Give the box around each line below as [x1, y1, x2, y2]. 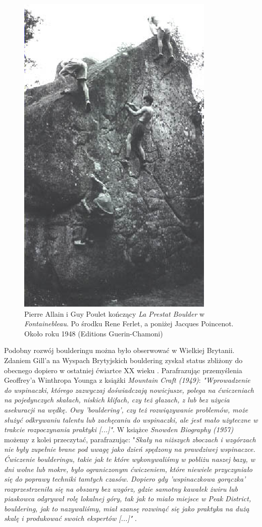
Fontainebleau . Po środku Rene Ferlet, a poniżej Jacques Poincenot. [24, 318, 234, 329]
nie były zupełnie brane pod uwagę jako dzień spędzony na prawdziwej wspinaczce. [4, 444, 255, 454]
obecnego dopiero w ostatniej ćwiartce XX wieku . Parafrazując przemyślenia [4, 365, 242, 375]
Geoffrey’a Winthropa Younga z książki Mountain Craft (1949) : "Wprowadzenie [4, 375, 250, 385]
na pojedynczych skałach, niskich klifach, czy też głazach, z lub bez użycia [4, 394, 230, 405]
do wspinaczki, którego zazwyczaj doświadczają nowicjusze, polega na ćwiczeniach [4, 384, 254, 395]
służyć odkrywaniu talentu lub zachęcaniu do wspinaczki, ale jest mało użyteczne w [4, 414, 258, 425]
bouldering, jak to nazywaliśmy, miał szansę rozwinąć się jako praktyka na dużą [4, 503, 249, 513]
